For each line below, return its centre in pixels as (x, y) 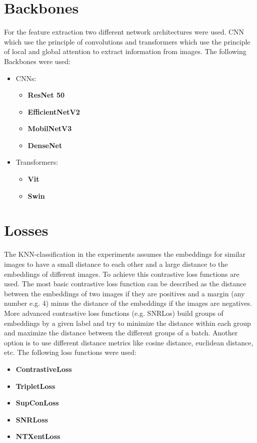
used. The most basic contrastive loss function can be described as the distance (125, 284)
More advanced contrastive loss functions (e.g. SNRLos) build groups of (114, 313)
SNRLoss (32, 419)
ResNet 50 (46, 95)
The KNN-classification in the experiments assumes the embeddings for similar (125, 254)
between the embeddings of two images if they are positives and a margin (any (124, 293)
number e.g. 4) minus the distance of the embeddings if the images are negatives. (128, 303)
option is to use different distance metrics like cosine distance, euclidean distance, (129, 342)
